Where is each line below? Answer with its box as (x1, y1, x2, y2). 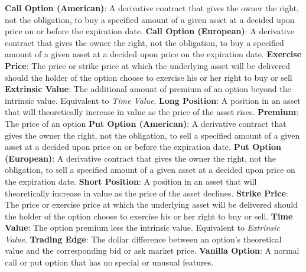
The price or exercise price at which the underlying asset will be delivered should (5, 198, 298, 211)
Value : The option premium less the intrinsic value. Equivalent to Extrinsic (5, 221, 280, 234)
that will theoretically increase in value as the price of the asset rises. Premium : (5, 106, 299, 118)
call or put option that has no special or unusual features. (5, 256, 214, 268)
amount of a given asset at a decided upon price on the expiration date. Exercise (5, 48, 302, 60)
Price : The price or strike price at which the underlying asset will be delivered (5, 59, 291, 71)
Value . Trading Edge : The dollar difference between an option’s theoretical (5, 232, 282, 245)
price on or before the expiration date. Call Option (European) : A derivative (5, 25, 294, 37)
